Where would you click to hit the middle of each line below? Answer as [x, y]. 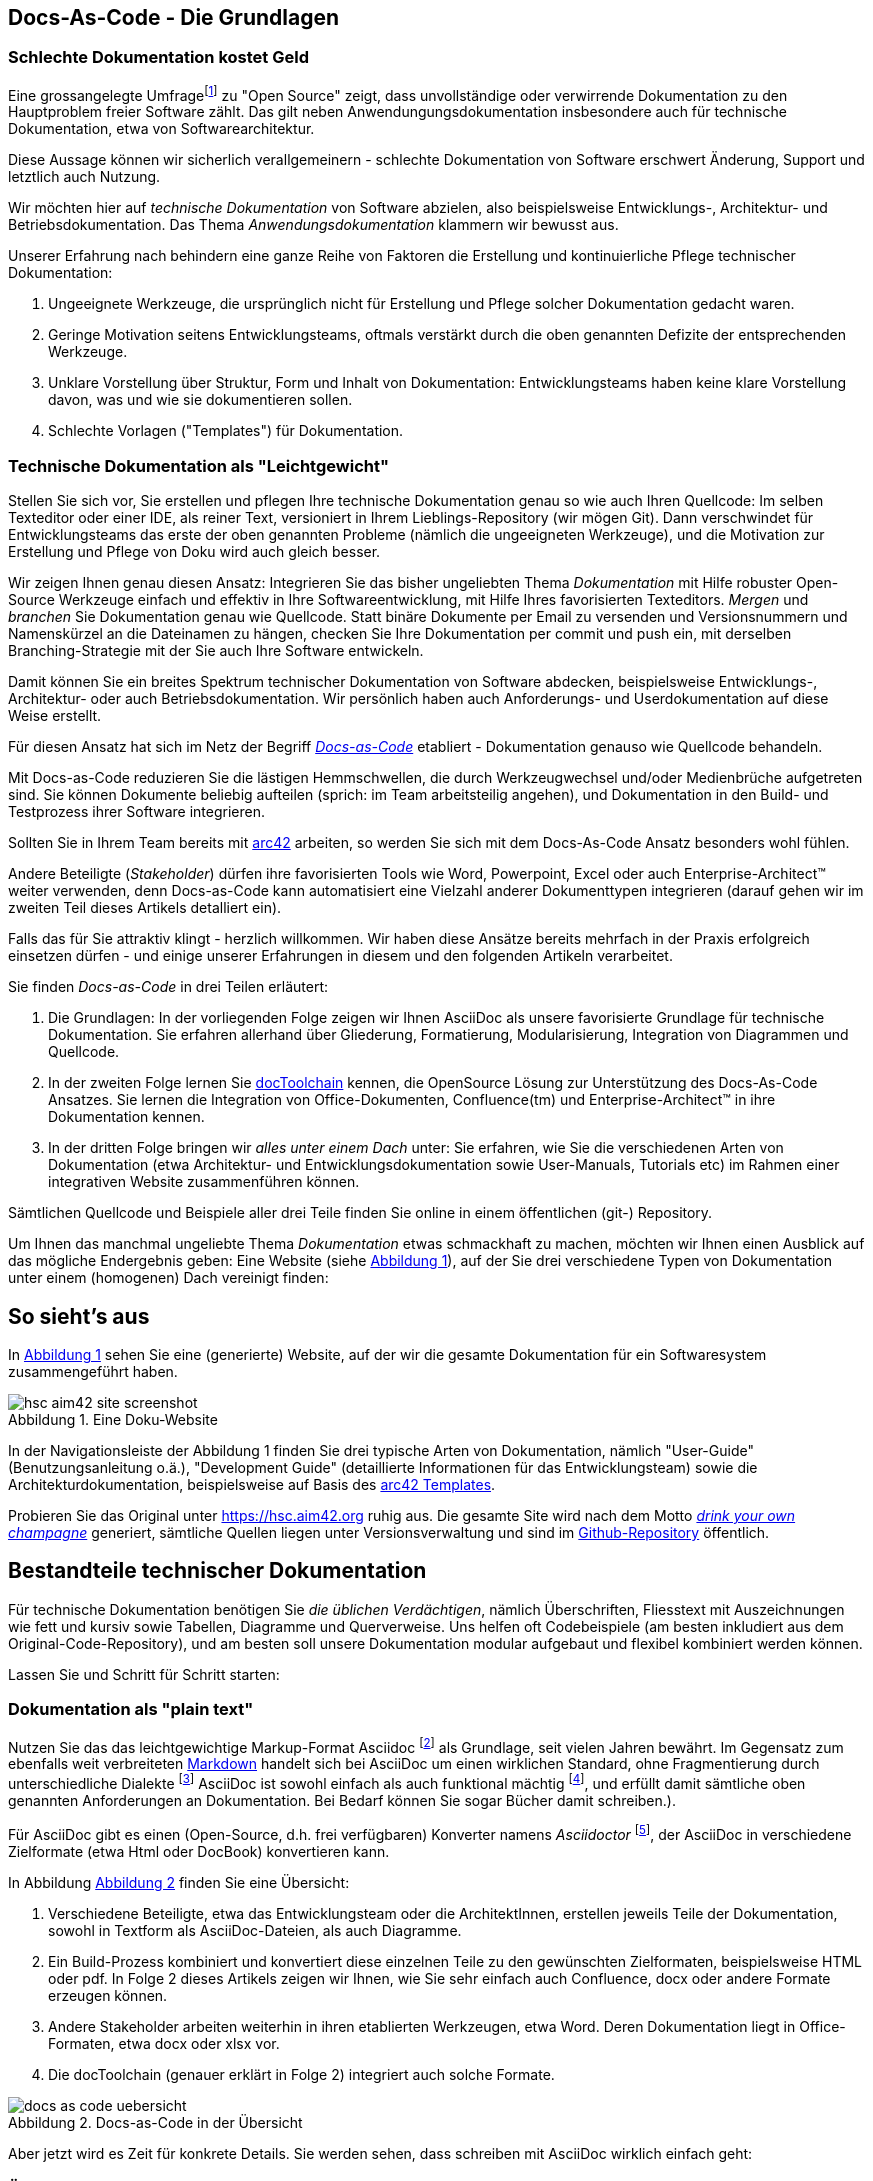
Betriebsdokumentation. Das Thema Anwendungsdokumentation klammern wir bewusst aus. [313, 225]
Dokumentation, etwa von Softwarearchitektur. [161, 129]
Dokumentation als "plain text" [131, 1709]
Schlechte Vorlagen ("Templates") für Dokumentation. [226, 431]
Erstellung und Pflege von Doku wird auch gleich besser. [194, 552]
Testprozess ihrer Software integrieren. [136, 812]
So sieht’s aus [79, 1316]
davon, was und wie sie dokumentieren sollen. [200, 400]
